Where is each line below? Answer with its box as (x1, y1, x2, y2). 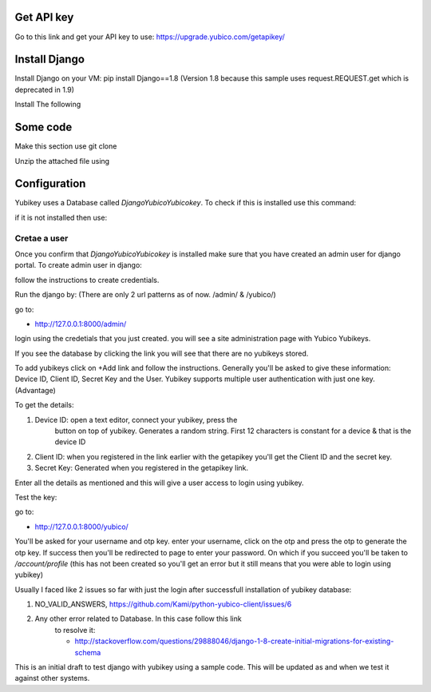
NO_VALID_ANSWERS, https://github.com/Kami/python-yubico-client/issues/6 (34, 599, 292, 609)
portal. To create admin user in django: (14, 260, 143, 270)
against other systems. (14, 674, 90, 683)
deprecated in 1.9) (14, 85, 75, 94)
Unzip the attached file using (14, 156, 110, 165)
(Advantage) (14, 385, 56, 395)
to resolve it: (54, 625, 96, 634)
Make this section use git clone (14, 141, 117, 151)
